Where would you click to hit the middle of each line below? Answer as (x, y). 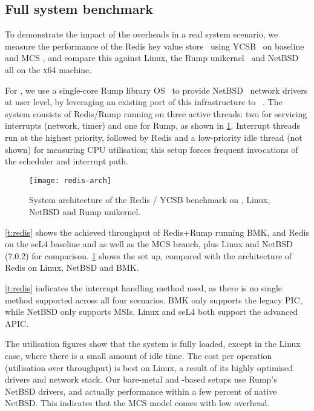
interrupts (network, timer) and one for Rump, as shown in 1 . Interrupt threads (153, 125)
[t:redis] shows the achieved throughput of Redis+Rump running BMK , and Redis (157, 232)
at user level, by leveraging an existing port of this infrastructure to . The (144, 102)
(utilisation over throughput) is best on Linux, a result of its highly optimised (149, 367)
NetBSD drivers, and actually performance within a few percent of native (141, 391)
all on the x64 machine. (48, 69)
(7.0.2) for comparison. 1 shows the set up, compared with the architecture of (149, 255)
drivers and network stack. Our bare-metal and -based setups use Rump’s (141, 379)
